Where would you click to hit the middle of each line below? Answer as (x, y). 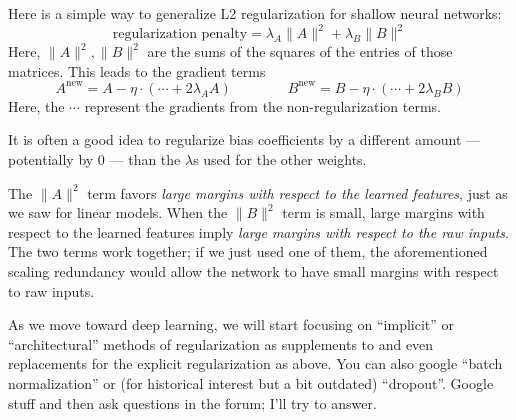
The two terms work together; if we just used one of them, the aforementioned (248, 251)
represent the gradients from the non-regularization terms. (262, 105)
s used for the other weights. (280, 158)
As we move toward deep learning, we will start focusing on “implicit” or (231, 324)
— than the (145, 158)
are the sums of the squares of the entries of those (300, 51)
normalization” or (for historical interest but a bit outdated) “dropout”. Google (251, 382)
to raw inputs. (51, 290)
